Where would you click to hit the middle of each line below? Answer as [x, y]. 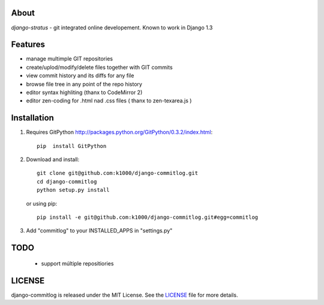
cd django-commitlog [67, 182]
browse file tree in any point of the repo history [84, 84]
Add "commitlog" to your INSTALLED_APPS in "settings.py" [99, 231]
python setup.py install [73, 190]
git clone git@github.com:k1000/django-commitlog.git [117, 173]
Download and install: [53, 159]
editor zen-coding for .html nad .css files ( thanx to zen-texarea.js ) [109, 101]
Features [28, 45]
